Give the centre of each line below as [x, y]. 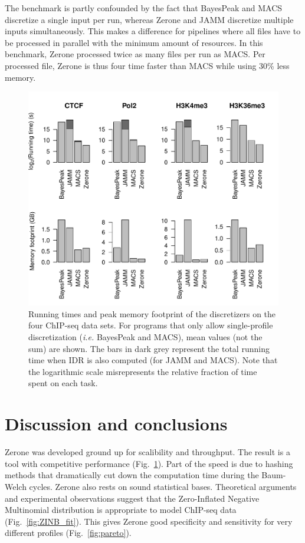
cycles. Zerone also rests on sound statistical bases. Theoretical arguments [163, 486]
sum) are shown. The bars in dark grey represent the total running [149, 348]
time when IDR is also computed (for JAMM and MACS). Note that [153, 360]
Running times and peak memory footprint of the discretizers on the [152, 313]
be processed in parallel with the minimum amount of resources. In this [134, 42]
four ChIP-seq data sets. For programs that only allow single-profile [151, 325]
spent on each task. [63, 383]
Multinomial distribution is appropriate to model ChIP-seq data [121, 510]
